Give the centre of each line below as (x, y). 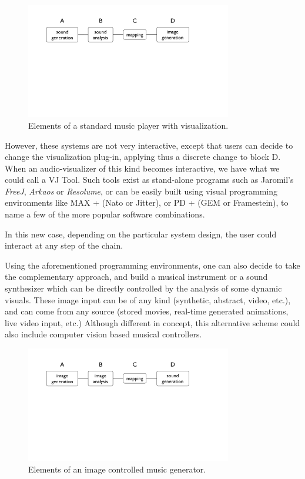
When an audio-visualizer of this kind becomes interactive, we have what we (142, 168)
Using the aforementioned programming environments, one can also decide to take (152, 265)
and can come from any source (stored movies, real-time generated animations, (147, 311)
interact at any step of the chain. (64, 245)
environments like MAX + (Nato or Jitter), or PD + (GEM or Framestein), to (147, 202)
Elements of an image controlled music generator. (117, 469)
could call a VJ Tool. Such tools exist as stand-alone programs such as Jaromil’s (149, 180)
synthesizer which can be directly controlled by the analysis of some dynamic (143, 288)
